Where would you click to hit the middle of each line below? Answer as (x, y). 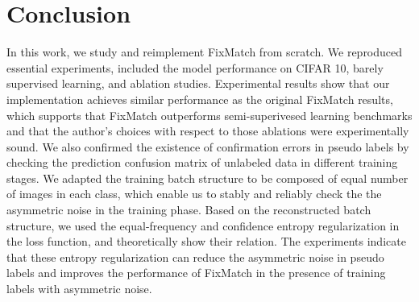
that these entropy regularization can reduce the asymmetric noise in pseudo (195, 256)
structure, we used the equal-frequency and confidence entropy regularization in (203, 225)
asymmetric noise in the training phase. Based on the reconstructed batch (189, 210)
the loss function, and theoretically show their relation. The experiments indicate (206, 241)
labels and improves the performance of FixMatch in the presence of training (196, 273)
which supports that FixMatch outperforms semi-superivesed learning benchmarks (209, 115)
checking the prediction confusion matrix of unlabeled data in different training (202, 162)
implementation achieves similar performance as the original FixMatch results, (200, 99)
